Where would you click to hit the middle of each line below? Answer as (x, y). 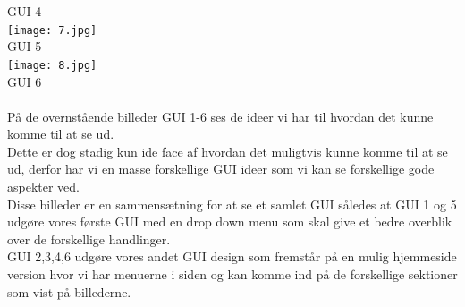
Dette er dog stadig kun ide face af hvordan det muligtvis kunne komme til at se (228, 151)
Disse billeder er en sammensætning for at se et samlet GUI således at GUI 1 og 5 (232, 204)
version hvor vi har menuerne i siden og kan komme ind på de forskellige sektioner (232, 274)
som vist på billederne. (69, 291)
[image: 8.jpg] (52, 65)
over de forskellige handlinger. (89, 239)
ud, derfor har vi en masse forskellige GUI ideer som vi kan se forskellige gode (221, 169)
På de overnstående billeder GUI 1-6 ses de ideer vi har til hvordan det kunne (220, 116)
